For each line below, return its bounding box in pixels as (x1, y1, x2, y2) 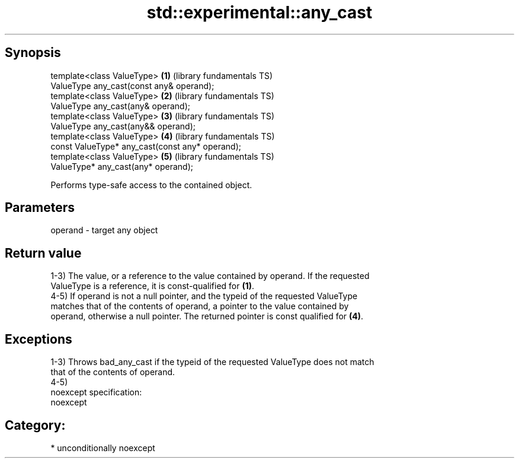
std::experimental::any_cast (146, 2, 373, 23)
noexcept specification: (50, 387, 142, 398)
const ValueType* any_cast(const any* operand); (50, 141, 241, 151)
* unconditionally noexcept (50, 442, 155, 453)
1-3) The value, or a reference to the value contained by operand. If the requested (50, 271, 370, 281)
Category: (5, 417, 66, 433)
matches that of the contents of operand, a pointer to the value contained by (50, 301, 349, 312)
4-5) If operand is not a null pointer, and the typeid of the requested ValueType (50, 291, 358, 302)
